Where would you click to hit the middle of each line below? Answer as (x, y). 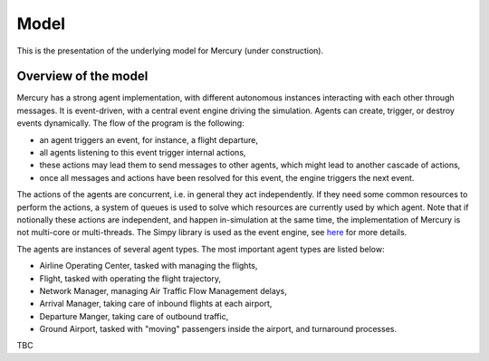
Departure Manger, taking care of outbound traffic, (134, 316)
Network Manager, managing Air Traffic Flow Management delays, (163, 290)
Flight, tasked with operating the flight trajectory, (130, 278)
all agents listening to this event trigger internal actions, (143, 153)
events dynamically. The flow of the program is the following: (130, 123)
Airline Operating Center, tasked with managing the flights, (149, 266)
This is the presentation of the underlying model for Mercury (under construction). (170, 51)
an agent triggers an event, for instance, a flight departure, (149, 139)
